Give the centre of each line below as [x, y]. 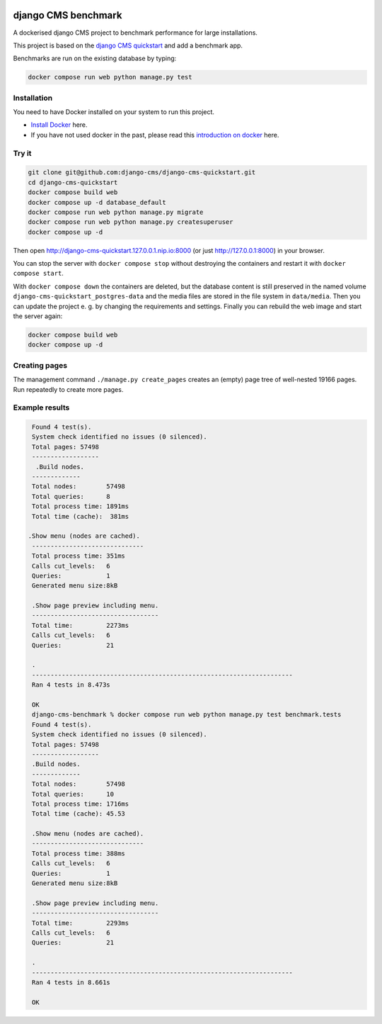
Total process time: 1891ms [81, 506]
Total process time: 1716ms [81, 804]
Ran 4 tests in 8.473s [71, 685]
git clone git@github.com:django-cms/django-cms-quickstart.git [142, 173]
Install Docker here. [59, 125]
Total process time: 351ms [79, 556]
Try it [22, 153]
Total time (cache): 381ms [81, 516]
